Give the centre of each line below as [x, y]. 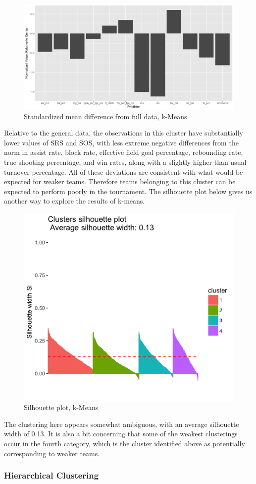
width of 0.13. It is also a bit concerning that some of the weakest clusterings [121, 434]
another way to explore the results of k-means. [75, 201]
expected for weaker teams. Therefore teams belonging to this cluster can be [120, 181]
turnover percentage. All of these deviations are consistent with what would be [124, 172]
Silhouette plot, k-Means [61, 407]
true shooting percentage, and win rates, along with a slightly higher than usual [125, 162]
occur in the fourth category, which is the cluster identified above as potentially [125, 443]
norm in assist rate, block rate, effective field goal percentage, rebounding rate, [124, 152]
